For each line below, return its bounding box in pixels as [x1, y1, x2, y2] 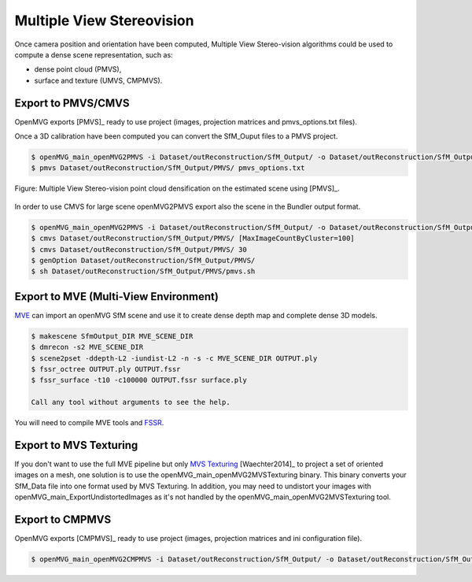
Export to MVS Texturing [14, 438, 138, 452]
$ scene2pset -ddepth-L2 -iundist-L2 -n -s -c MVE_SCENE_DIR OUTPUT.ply [31, 354, 318, 362]
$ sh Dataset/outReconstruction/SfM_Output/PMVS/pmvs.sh [31, 267, 256, 276]
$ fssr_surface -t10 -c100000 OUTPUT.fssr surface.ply [31, 376, 247, 385]
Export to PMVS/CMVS [14, 96, 130, 109]
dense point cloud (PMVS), [34, 65, 122, 74]
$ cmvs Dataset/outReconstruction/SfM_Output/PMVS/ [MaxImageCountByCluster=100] [31, 234, 356, 243]
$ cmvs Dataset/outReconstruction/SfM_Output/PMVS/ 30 [31, 245, 247, 254]
